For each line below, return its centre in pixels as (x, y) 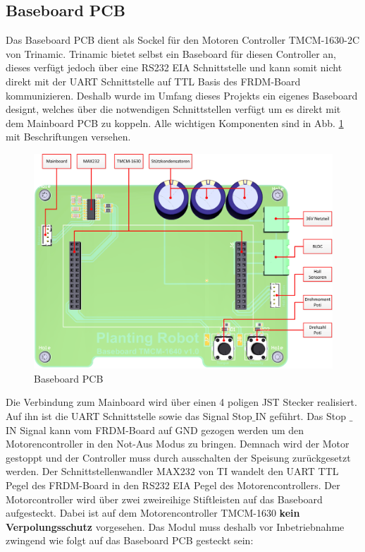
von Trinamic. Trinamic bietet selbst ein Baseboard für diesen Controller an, (171, 53)
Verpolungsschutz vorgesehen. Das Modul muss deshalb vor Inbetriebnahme (175, 526)
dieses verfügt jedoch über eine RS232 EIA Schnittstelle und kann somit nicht (174, 67)
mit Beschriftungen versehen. (68, 137)
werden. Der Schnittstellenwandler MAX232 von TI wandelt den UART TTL (172, 471)
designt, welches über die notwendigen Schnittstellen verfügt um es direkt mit (173, 109)
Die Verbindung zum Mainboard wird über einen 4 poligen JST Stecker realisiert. (181, 402)
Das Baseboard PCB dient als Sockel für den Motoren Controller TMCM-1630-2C (183, 40)
